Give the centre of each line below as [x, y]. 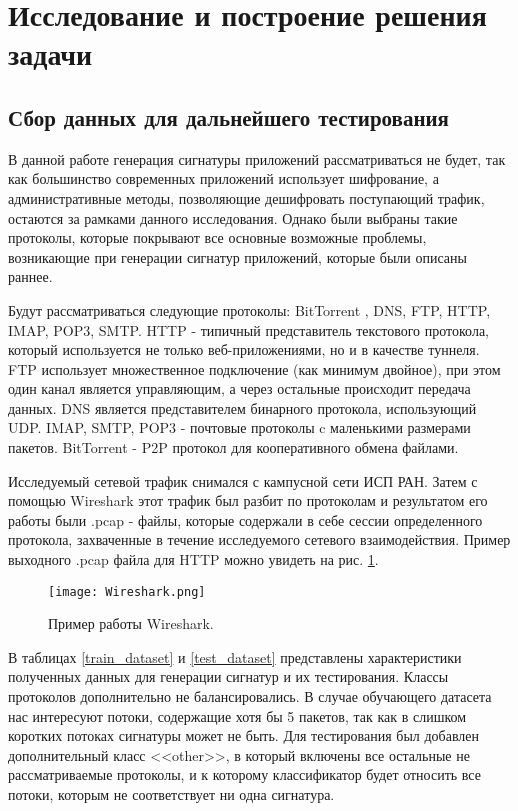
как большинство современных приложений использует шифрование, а [223, 178]
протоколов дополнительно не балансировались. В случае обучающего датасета [250, 696]
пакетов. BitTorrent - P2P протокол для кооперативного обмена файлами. [233, 447]
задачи [50, 53]
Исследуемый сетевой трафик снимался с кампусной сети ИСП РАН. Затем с [243, 480]
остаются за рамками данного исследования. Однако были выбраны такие [233, 217]
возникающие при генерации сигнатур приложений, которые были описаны [237, 256]
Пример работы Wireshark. [131, 623]
